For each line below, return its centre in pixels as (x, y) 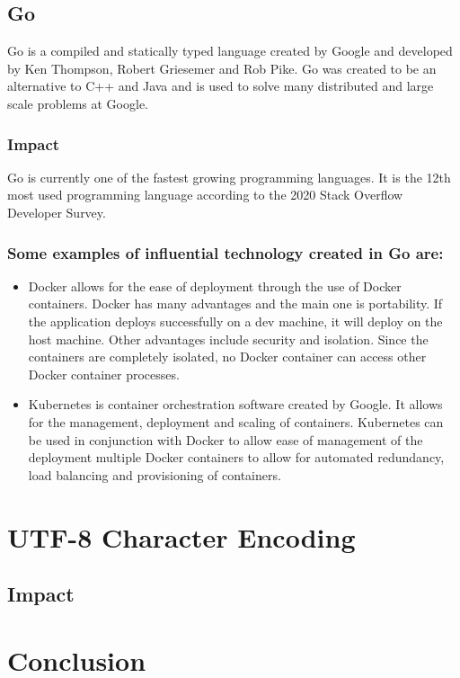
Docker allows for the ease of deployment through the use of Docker (215, 285)
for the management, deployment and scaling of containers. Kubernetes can (236, 421)
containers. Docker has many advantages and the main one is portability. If (235, 303)
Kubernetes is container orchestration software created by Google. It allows (235, 404)
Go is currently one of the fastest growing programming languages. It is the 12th (229, 177)
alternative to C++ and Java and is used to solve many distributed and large (221, 86)
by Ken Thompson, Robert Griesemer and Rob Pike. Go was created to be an (222, 68)
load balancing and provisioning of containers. (155, 474)
